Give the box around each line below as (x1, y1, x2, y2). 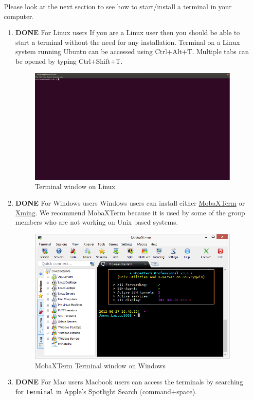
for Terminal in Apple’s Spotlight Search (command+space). (15, 386, 197, 396)
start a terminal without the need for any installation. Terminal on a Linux (15, 37, 240, 47)
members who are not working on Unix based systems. (15, 217, 178, 227)
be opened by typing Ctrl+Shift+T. (15, 56, 123, 66)
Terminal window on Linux (35, 181, 115, 191)
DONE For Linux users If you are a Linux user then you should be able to (15, 27, 240, 38)
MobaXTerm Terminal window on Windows (35, 360, 165, 370)
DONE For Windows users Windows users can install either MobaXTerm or (15, 198, 245, 208)
